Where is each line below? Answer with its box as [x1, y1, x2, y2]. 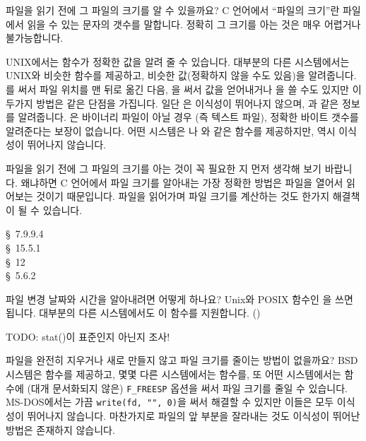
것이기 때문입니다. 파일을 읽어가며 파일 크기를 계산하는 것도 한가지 [36, 189, 330, 204]
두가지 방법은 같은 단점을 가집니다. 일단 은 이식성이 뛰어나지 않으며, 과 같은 [6, 95, 339, 110]
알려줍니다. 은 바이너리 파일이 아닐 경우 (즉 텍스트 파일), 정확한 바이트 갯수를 [18, 110, 359, 124]
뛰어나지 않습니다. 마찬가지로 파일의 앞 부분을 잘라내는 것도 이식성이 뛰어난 [27, 408, 360, 423]
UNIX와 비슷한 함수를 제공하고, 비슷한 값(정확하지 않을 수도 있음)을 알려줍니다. [6, 68, 357, 83]
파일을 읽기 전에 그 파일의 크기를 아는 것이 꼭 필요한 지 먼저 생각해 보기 [6, 160, 322, 175]
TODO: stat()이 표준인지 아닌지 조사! [6, 329, 170, 343]
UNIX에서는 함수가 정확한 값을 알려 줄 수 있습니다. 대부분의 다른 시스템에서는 [6, 54, 350, 69]
